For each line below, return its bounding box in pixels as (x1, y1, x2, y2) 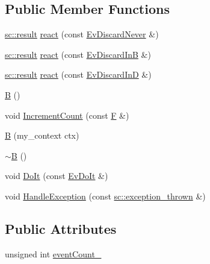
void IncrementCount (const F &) (5, 108, 129, 121)
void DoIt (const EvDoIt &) (5, 169, 108, 182)
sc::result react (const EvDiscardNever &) (5, 28, 159, 40)
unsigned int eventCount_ (5, 247, 102, 260)
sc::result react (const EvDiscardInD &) (5, 68, 152, 81)
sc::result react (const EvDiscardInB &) (5, 48, 151, 60)
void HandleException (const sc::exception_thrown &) (5, 189, 206, 202)
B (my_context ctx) (5, 129, 79, 142)
